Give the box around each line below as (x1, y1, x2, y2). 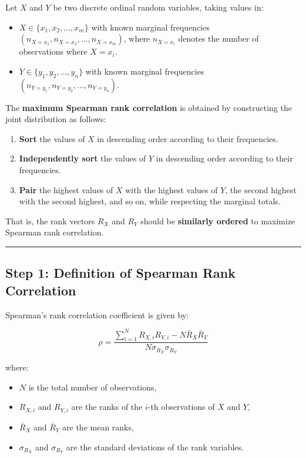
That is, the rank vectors (5, 214, 95, 227)
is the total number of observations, (28, 380, 157, 393)
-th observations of (147, 400, 215, 413)
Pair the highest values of (19, 183, 113, 196)
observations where (19, 45, 88, 58)
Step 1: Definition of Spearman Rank (5, 264, 236, 282)
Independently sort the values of (19, 152, 146, 164)
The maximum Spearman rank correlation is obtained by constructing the (5, 101, 292, 113)
